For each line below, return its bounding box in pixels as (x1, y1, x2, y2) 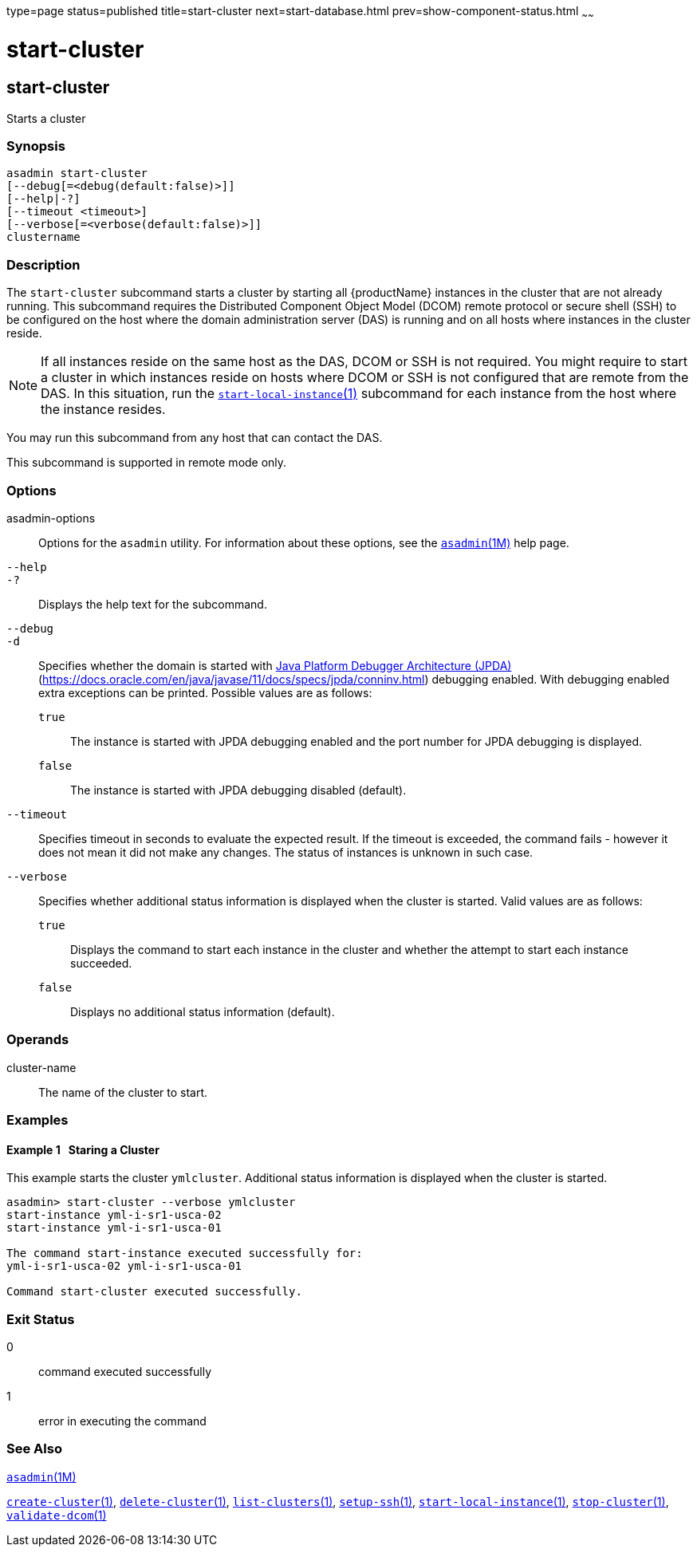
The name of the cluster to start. (38, 1085, 208, 1099)
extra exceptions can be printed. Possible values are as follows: (38, 685, 372, 700)
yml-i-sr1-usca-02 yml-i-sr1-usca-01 (6, 1259, 242, 1273)
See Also (6, 1441, 62, 1457)
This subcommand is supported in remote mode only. (6, 455, 287, 470)
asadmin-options (6, 510, 96, 525)
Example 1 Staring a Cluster (6, 1142, 159, 1157)
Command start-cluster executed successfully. (6, 1285, 302, 1299)
